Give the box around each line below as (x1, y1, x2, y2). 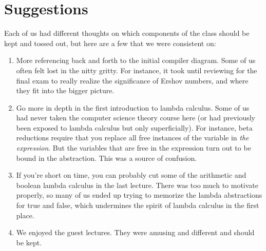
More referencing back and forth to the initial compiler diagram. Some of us (16, 55, 256, 66)
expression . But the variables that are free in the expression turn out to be (16, 142, 251, 153)
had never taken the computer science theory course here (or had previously (16, 112, 256, 123)
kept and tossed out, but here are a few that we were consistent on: (4, 37, 216, 48)
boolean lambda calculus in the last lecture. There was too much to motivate (16, 179, 259, 190)
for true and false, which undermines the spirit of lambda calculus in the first (16, 200, 259, 211)
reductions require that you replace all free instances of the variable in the (16, 132, 249, 143)
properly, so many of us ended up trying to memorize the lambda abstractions (16, 190, 262, 200)
